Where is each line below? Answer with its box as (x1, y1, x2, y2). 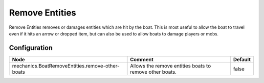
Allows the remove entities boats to (130, 62, 211, 69)
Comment (130, 56, 154, 63)
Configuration (9, 44, 53, 52)
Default (233, 56, 251, 63)
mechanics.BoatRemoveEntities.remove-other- (12, 62, 120, 69)
